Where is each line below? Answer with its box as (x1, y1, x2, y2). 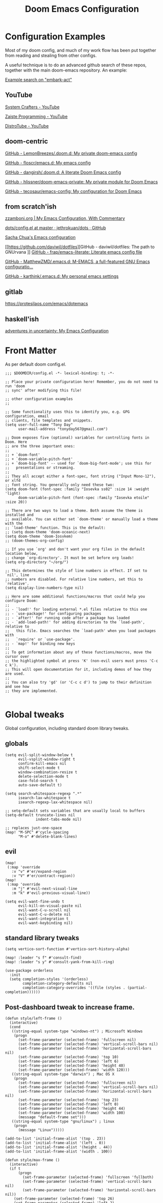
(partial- (127, 985, 147, 991)
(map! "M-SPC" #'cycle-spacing (5, 830, 69, 835)
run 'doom (5, 384, 25, 389)
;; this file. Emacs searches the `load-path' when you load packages (5, 628, 156, 633)
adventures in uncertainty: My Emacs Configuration (5, 328, 109, 334)
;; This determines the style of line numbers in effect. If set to (5, 568, 147, 573)
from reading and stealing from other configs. (5, 52, 97, 58)
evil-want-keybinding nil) (18, 920, 73, 925)
